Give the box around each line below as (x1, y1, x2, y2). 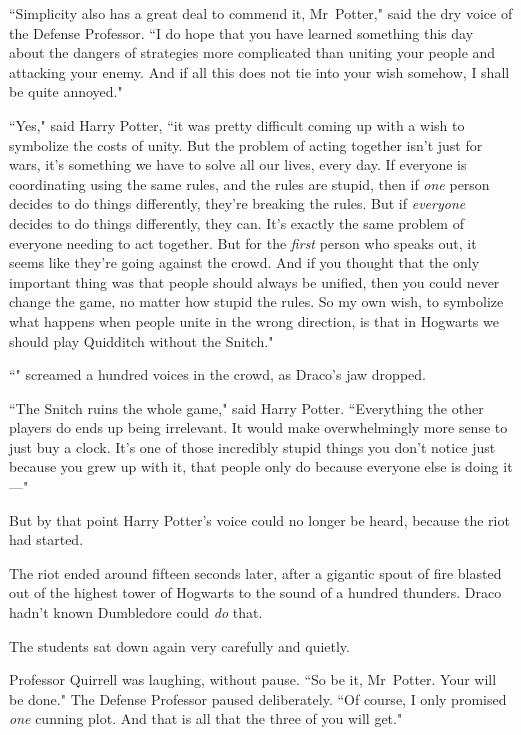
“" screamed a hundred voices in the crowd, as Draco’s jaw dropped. (9, 364, 426, 385)
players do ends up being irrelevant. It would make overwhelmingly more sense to (9, 417, 508, 438)
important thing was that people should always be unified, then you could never (9, 271, 500, 292)
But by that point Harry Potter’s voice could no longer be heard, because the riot (9, 509, 510, 530)
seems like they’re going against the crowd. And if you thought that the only (9, 252, 480, 273)
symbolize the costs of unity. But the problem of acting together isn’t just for (9, 134, 483, 155)
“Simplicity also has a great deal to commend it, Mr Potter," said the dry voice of (9, 3, 513, 23)
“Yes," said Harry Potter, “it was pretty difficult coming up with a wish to (9, 114, 465, 135)
